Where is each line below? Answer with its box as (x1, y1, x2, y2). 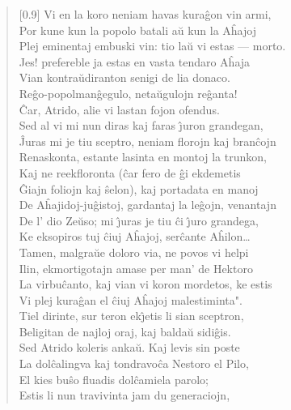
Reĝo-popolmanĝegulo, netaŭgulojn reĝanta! (19, 84, 238, 101)
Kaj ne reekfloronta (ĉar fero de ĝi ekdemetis (19, 164, 241, 181)
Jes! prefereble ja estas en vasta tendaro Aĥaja (19, 53, 251, 70)
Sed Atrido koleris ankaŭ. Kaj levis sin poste (19, 339, 240, 356)
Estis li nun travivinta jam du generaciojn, (19, 387, 230, 404)
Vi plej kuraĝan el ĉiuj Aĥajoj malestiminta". (19, 291, 242, 308)
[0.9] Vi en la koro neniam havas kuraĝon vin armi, (19, 6, 272, 22)
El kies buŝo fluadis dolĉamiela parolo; (19, 370, 209, 387)
